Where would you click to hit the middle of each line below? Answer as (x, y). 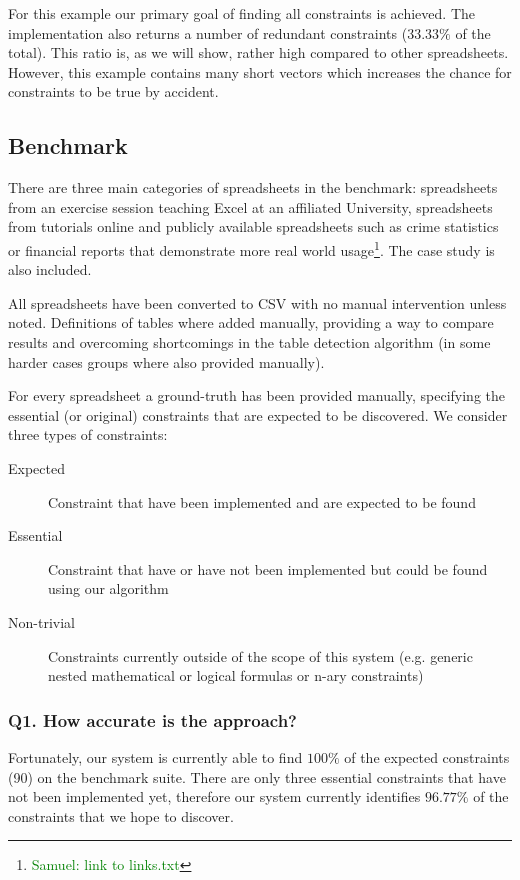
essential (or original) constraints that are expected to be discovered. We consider (258, 414)
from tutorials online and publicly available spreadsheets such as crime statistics (253, 226)
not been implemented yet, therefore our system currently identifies (214, 796)
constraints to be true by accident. (113, 91)
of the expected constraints (427, 756)
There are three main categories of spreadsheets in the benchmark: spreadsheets (253, 187)
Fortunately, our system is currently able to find (155, 756)
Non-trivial (41, 621)
